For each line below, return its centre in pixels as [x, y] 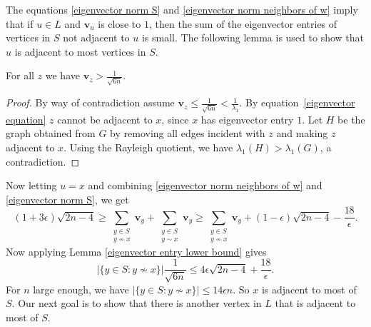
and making [302, 133]
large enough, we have [81, 289]
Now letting [31, 185]
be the [351, 119]
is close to [120, 23]
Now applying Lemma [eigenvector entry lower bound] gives [136, 251]
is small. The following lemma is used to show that [253, 37]
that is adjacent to [315, 303]
